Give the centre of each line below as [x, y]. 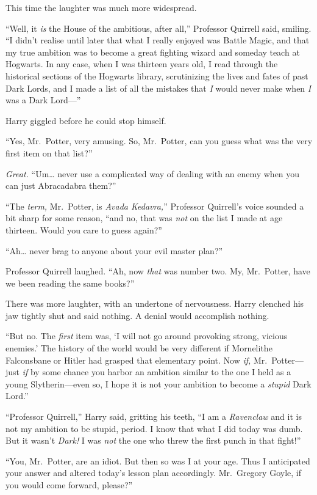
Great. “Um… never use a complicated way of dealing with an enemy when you [153, 173]
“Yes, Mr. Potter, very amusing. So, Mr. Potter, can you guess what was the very [159, 141]
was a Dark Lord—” [43, 100]
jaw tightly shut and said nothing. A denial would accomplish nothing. [137, 315]
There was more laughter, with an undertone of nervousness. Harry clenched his [155, 303]
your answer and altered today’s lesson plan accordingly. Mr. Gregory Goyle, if [153, 473]
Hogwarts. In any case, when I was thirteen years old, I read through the [142, 64]
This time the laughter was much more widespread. [101, 7]
